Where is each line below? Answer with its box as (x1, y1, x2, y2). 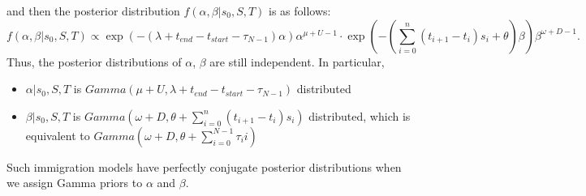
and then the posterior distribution (6, 2, 180, 19)
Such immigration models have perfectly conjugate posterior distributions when (6, 158, 402, 175)
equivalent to (25, 126, 90, 143)
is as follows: (269, 2, 331, 19)
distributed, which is (308, 107, 411, 124)
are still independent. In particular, (209, 53, 385, 70)
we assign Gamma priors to (6, 174, 143, 191)
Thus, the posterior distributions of (6, 53, 182, 70)
